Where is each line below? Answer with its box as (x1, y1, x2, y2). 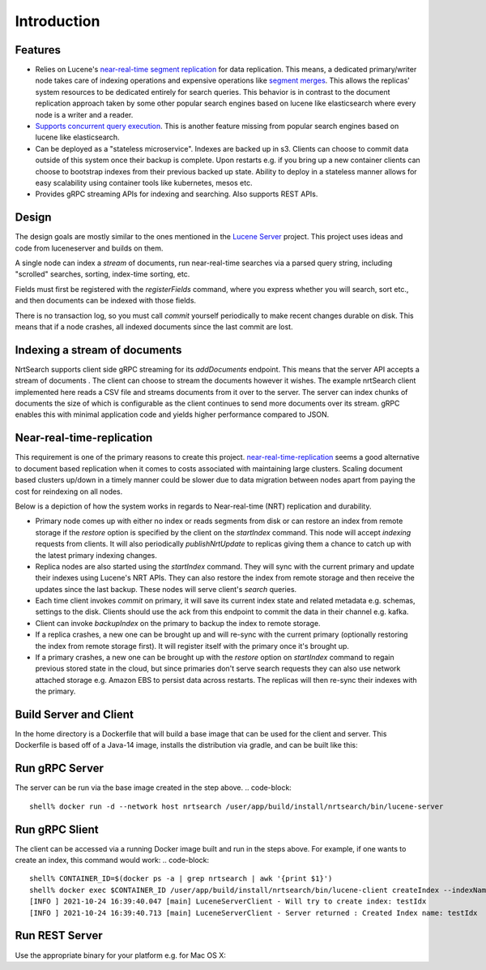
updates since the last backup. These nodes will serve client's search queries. (35, 584, 297, 594)
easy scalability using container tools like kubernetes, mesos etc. (35, 178, 253, 187)
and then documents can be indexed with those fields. (15, 296, 197, 306)
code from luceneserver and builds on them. (15, 243, 164, 253)
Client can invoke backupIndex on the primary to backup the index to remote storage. (35, 618, 321, 628)
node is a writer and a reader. (35, 109, 134, 119)
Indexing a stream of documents (15, 343, 182, 357)
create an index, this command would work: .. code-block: (15, 856, 210, 865)
